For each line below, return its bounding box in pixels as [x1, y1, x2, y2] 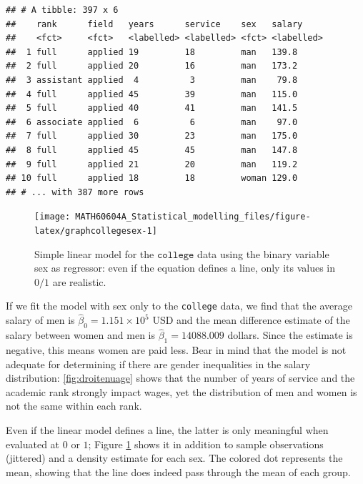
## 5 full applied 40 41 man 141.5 [6, 103, 298, 114]
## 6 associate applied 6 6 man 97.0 [6, 117, 298, 127]
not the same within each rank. [6, 398, 142, 413]
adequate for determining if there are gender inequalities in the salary [6, 356, 311, 371]
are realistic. [52, 274, 106, 289]
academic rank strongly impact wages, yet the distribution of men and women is [6, 384, 357, 399]
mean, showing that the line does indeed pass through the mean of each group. [6, 464, 351, 479]
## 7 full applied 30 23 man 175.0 [6, 131, 298, 142]
